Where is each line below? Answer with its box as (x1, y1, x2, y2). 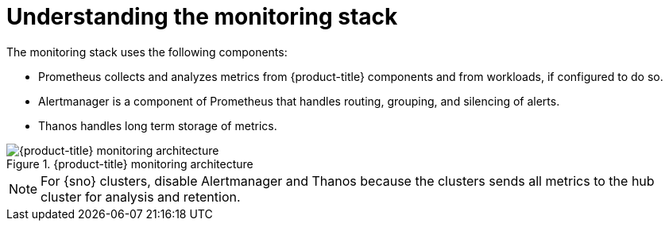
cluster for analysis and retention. (41, 188, 241, 205)
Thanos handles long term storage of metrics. (38, 118, 277, 133)
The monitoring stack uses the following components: (6, 44, 288, 59)
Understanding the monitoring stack (6, 3, 398, 30)
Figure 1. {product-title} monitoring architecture (6, 156, 253, 171)
